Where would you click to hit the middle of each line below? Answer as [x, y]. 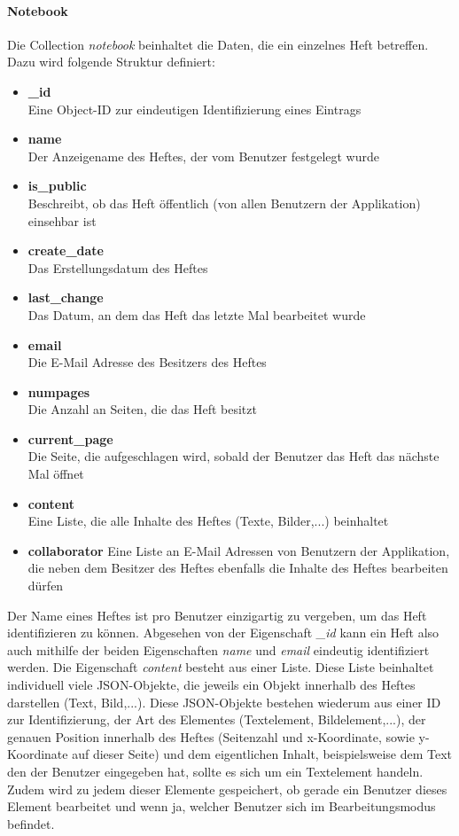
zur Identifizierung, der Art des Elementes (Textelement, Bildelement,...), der [217, 719]
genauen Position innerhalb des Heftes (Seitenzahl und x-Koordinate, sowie [211, 736]
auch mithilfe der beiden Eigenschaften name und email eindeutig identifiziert [218, 649]
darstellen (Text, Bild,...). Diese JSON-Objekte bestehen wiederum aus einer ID [224, 702]
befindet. [31, 823]
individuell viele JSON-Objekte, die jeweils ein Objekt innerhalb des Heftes [211, 685]
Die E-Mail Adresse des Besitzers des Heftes [147, 362]
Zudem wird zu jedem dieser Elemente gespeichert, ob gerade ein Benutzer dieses [227, 789]
